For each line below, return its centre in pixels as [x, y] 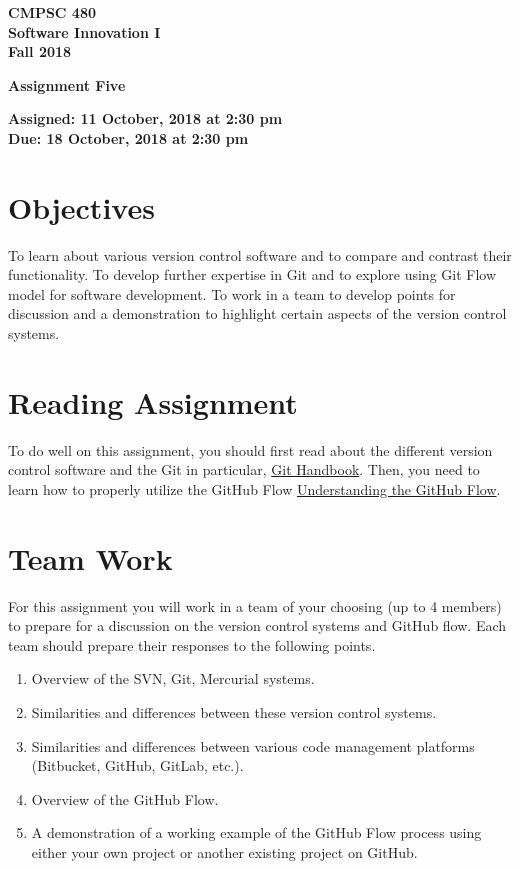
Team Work [90, 557]
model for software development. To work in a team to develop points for [232, 293]
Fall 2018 [40, 51]
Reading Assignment [153, 401]
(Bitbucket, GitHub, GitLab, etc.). [137, 765]
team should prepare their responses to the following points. [192, 644]
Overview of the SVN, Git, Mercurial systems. [173, 678]
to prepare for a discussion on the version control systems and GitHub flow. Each [257, 625]
